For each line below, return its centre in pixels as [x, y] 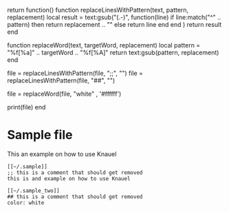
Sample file [40, 135]
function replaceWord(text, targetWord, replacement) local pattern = [104, 45]
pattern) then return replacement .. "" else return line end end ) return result [115, 24]
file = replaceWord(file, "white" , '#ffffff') [64, 94]
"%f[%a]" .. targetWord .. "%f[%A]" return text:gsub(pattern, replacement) [113, 52]
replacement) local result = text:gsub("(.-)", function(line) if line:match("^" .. [114, 17]
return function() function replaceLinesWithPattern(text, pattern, [98, 10]
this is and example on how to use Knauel [69, 178]
